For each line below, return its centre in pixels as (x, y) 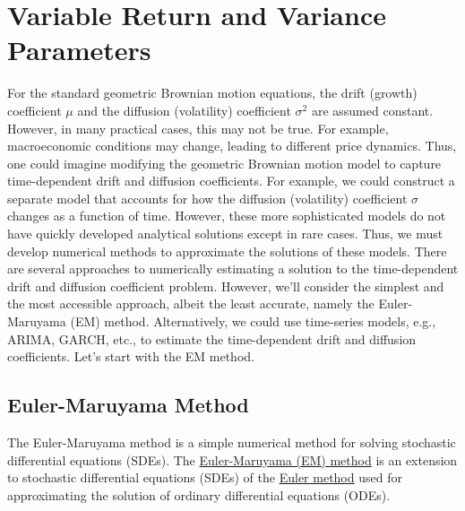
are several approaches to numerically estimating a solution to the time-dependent (233, 268)
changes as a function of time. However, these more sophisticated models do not (227, 216)
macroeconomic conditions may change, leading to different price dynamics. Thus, (232, 146)
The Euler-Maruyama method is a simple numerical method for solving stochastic (232, 442)
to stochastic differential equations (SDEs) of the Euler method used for (205, 477)
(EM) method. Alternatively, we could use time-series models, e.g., (253, 321)
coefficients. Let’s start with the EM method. (131, 356)
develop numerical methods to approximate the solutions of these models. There (227, 251)
